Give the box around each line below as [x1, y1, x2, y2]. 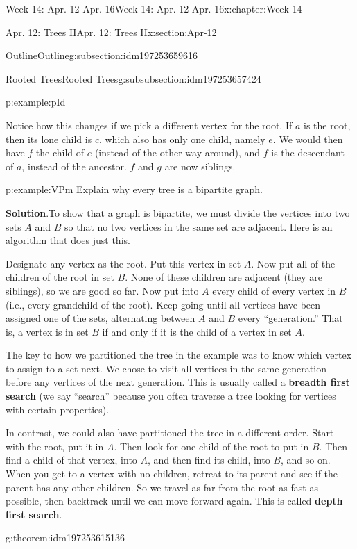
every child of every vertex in [212, 283, 336, 297]
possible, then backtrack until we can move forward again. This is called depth [6, 493, 343, 508]
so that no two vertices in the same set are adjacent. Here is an [64, 219, 333, 233]
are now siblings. [164, 158, 236, 173]
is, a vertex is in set [6, 324, 89, 338]
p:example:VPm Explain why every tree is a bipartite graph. [6, 182, 263, 197]
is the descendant [271, 145, 345, 160]
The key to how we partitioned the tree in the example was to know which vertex [6, 347, 352, 362]
